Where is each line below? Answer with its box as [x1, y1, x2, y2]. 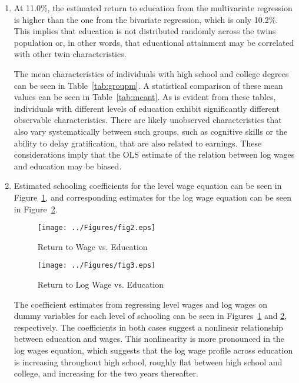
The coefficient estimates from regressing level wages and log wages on [14, 298, 267, 310]
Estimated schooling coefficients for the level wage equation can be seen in [14, 179, 282, 192]
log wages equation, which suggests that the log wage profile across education [14, 344, 293, 356]
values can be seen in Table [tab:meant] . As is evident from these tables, [14, 91, 276, 103]
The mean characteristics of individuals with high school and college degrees [14, 67, 289, 79]
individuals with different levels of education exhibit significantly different [14, 102, 280, 114]
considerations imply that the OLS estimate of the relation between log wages [14, 148, 295, 161]
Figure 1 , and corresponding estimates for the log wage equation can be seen [14, 191, 292, 203]
